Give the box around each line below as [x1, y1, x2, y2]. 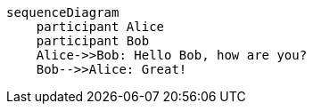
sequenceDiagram [6, 5, 119, 20]
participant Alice [36, 20, 165, 34]
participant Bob [36, 34, 150, 48]
